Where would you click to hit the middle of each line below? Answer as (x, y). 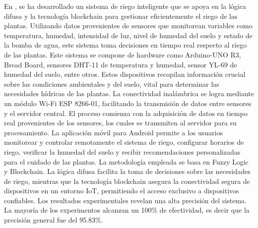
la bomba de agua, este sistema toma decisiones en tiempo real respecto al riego (125, 45)
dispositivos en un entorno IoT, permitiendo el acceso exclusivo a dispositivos (122, 191)
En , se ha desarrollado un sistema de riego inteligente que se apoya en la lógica (125, 6)
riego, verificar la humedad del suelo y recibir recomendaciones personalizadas (122, 151)
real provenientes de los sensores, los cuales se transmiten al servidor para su (120, 123)
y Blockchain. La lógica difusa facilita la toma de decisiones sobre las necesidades (127, 171)
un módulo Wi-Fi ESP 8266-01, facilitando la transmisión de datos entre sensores (128, 103)
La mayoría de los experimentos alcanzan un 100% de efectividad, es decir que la (127, 210)
